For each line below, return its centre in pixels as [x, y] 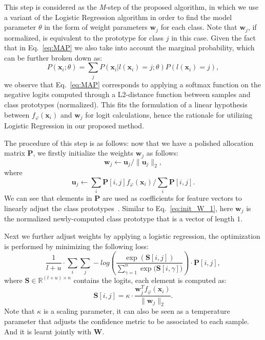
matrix [15, 153]
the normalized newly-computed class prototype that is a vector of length [119, 219]
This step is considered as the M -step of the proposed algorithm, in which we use [131, 7]
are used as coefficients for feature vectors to [172, 198]
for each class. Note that [199, 27]
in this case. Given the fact [213, 37]
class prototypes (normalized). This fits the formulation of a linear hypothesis [126, 104]
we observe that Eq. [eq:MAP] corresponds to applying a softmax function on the [132, 84]
